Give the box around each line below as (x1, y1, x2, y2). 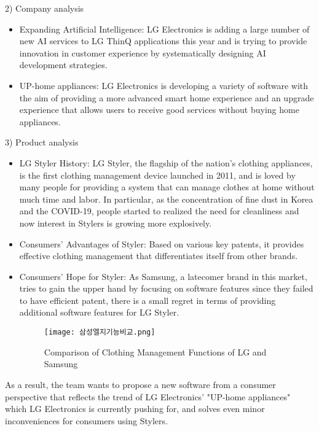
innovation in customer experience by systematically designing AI (19, 46, 266, 59)
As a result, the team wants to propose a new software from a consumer (5, 378, 276, 390)
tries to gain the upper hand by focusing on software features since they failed (19, 282, 313, 295)
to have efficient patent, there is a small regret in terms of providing (19, 293, 276, 306)
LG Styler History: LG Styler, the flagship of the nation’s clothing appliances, (19, 156, 313, 169)
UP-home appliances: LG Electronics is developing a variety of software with (19, 79, 309, 91)
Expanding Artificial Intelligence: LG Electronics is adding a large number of (19, 22, 310, 35)
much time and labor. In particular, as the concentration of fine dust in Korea (19, 192, 313, 205)
